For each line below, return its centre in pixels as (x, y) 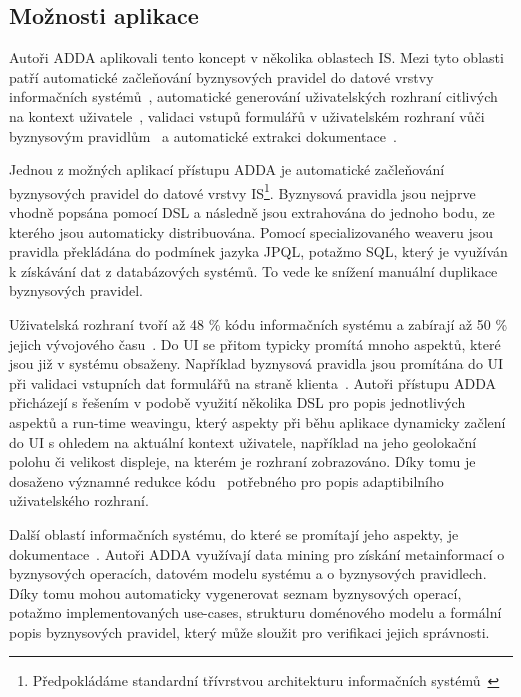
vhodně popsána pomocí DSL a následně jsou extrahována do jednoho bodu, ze (252, 212)
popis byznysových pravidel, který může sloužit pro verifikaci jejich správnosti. (249, 631)
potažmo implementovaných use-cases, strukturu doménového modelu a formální (255, 612)
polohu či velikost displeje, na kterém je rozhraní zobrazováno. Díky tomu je (242, 461)
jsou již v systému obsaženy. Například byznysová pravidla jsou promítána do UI (256, 363)
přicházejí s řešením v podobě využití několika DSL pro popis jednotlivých (237, 402)
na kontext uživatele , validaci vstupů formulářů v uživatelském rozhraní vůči (247, 115)
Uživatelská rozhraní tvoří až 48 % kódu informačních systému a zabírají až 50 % (258, 323)
